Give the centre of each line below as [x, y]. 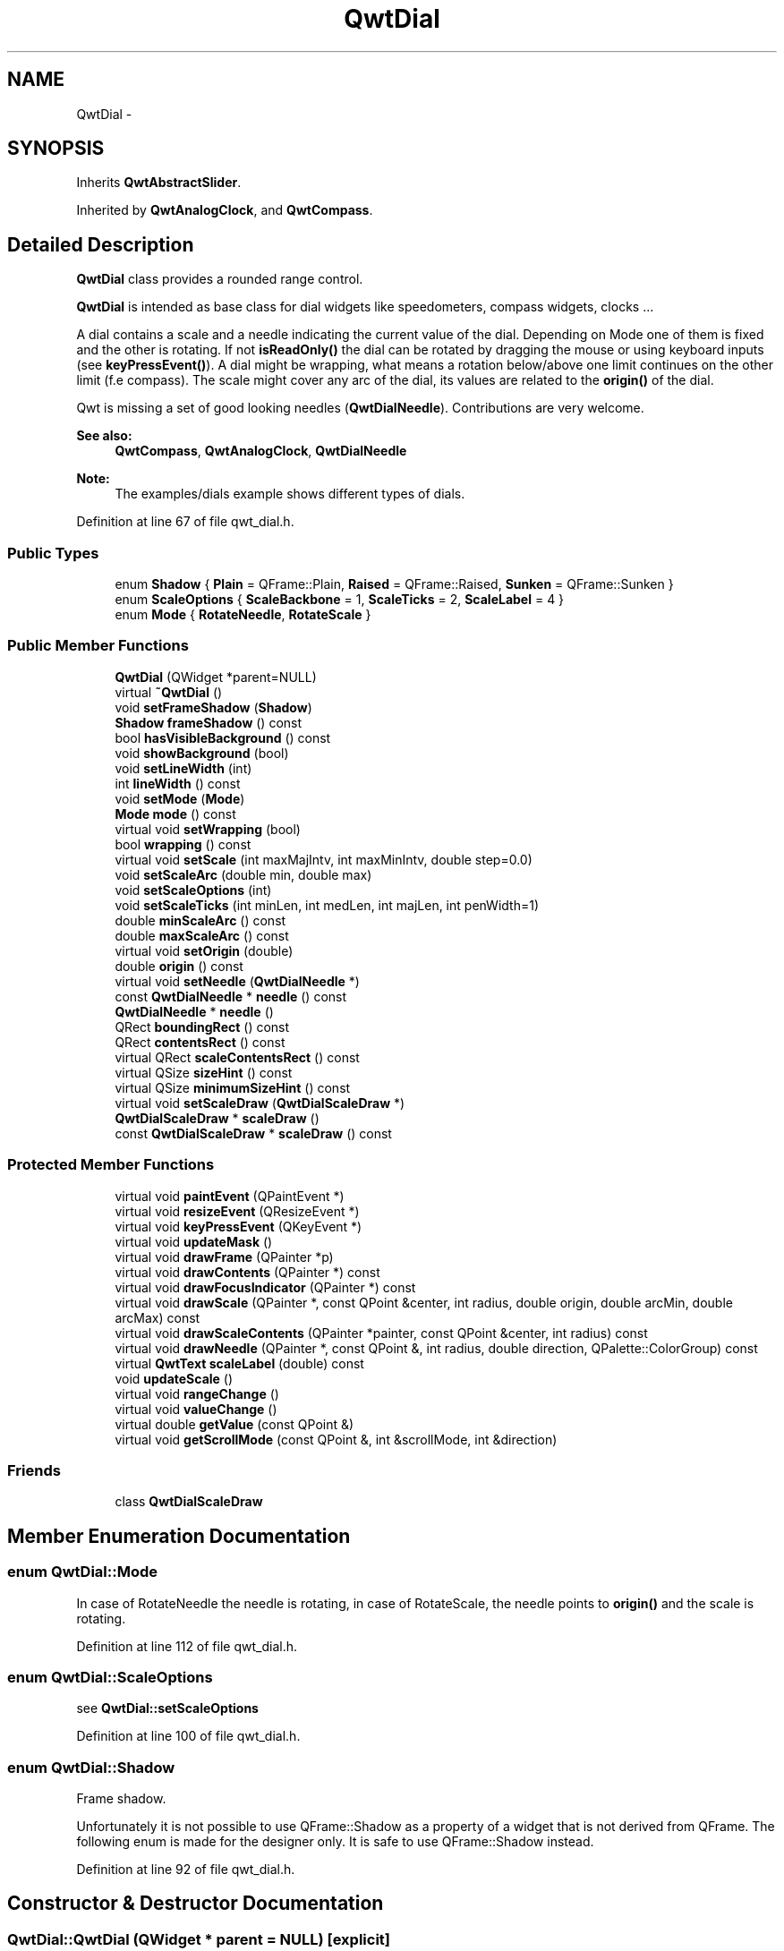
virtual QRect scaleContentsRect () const [237, 1057]
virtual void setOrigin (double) [204, 950]
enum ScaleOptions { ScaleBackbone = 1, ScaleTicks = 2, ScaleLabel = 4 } [340, 600]
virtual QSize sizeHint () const [204, 1072]
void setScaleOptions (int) [193, 890]
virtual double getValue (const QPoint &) [234, 1424]
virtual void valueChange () [196, 1409]
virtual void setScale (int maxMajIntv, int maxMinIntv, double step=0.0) [324, 859]
